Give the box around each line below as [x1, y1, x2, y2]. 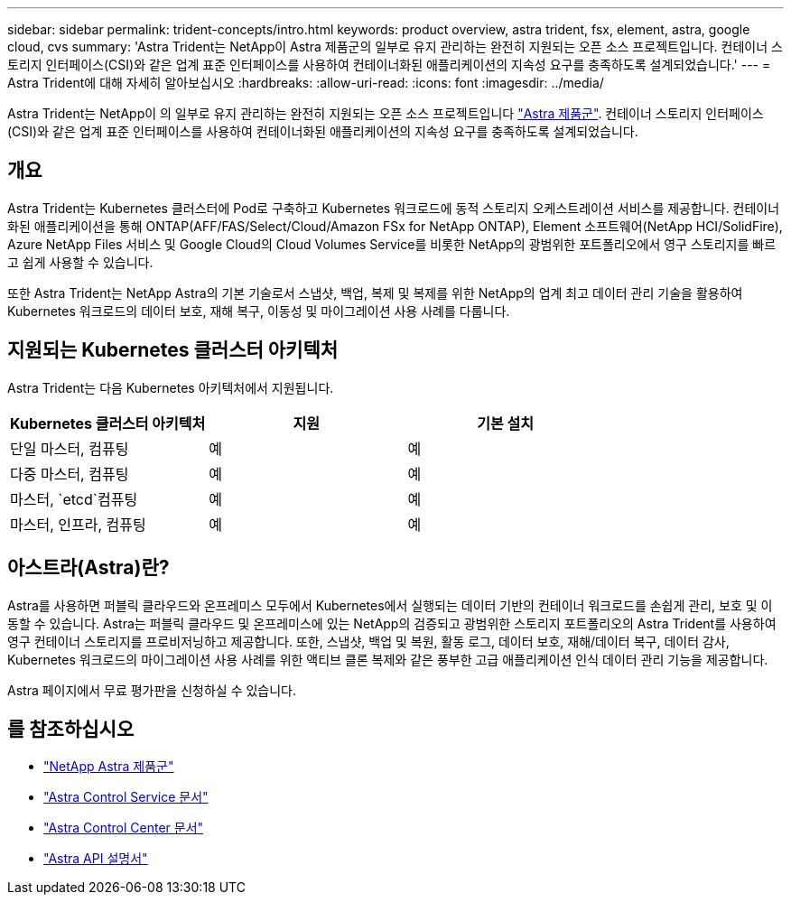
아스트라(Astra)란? [7, 556, 170, 580]
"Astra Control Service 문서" [43, 789, 209, 805]
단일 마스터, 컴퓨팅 [10, 439, 129, 458]
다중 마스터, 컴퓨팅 [10, 464, 129, 483]
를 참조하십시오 [7, 717, 135, 740]
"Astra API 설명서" [43, 851, 148, 867]
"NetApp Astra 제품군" [43, 758, 174, 775]
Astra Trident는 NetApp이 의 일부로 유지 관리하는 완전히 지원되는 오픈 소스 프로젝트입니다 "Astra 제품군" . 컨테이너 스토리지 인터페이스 [7, 106, 764, 121]
